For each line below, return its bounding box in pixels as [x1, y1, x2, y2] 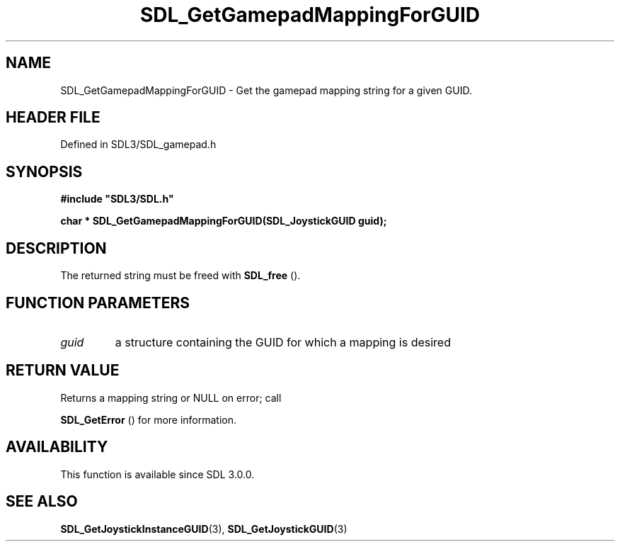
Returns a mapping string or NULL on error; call [60, 391, 282, 404]
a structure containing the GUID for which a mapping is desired [115, 334, 451, 349]
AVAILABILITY [6, 438, 108, 456]
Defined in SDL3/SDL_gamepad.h [60, 138, 217, 151]
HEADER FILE [6, 108, 101, 127]
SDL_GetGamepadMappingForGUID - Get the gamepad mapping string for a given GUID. [60, 84, 472, 96]
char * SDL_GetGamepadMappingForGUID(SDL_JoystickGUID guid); [60, 215, 387, 227]
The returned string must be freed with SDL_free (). [60, 269, 301, 282]
